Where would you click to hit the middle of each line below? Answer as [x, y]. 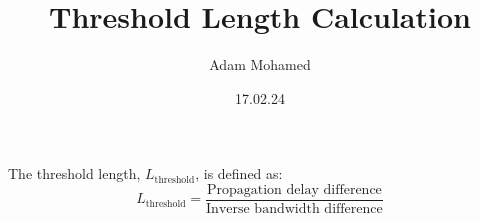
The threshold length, [74, 173]
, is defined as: [239, 173]
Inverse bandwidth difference [294, 208]
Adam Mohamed [260, 64]
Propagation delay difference [294, 189]
